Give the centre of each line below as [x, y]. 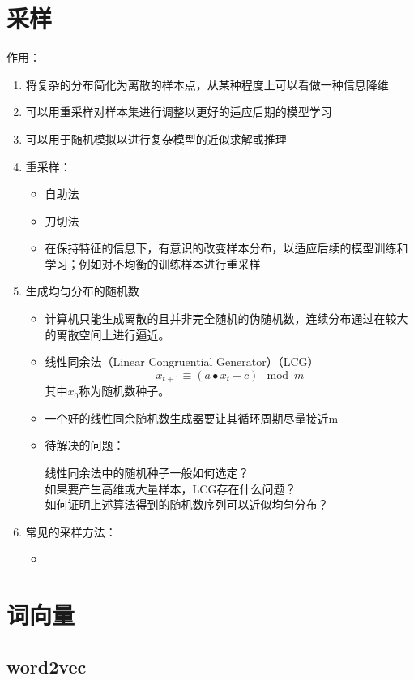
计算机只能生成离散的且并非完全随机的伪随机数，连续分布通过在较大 [226, 318]
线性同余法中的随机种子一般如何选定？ [147, 473]
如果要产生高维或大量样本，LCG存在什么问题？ [171, 488]
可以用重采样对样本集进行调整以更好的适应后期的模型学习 [179, 112]
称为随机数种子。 [124, 391]
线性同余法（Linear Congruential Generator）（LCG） [182, 362]
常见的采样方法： [71, 531]
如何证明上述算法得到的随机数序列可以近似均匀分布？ [187, 504]
